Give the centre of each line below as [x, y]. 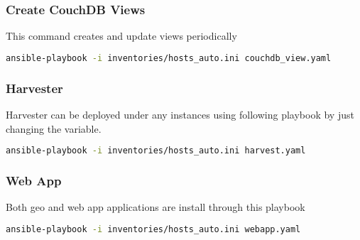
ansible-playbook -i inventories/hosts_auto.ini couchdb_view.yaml [169, 58]
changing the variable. [54, 128]
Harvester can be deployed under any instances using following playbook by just [180, 114]
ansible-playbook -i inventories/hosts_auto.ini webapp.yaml [153, 229]
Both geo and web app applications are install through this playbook [156, 207]
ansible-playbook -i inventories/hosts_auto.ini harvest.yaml [156, 151]
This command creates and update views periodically [121, 36]
